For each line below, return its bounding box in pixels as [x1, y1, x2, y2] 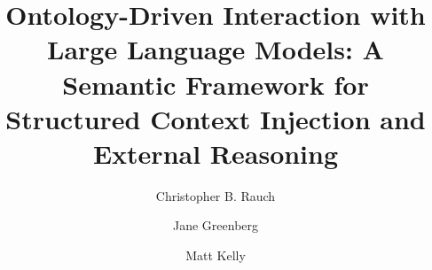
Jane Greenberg [172, 216, 259, 235]
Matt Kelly [185, 246, 246, 265]
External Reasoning [92, 135, 339, 171]
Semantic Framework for [62, 66, 369, 102]
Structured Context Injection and [5, 100, 426, 136]
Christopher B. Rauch [155, 186, 276, 204]
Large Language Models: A [47, 31, 384, 67]
